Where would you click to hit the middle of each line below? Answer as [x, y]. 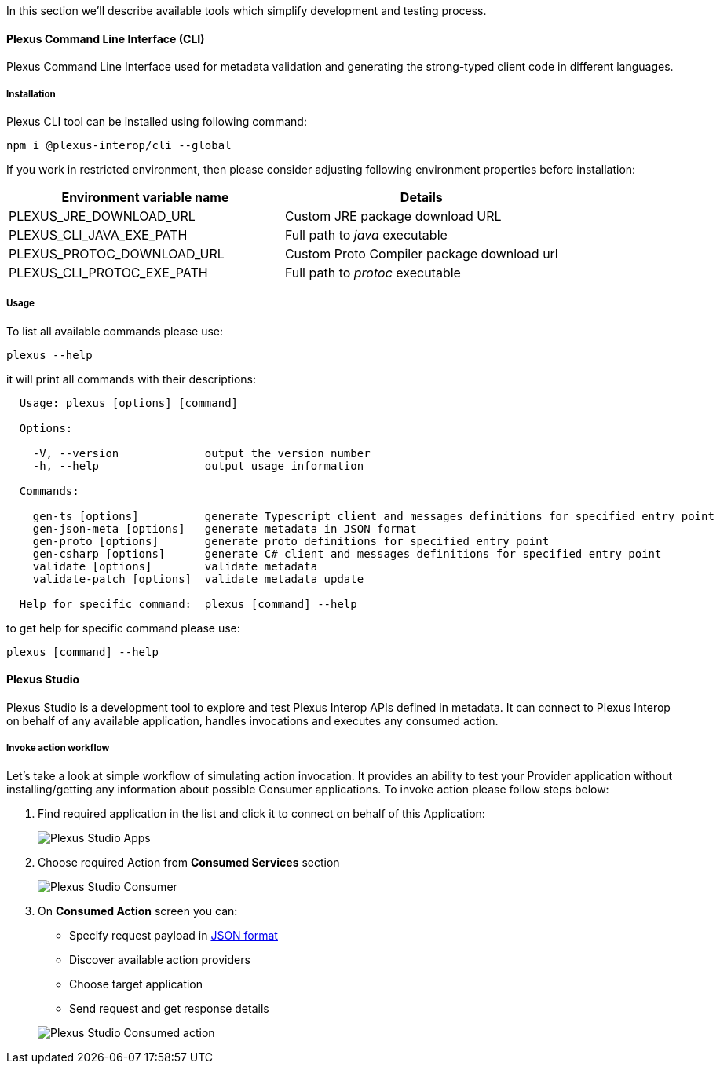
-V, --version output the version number [201, 453]
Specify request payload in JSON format [174, 935]
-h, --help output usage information [198, 465]
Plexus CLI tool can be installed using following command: [157, 121]
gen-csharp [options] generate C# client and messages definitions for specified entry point [347, 553]
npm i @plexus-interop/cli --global [119, 145]
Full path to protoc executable [373, 273]
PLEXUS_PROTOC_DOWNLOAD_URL [117, 254]
